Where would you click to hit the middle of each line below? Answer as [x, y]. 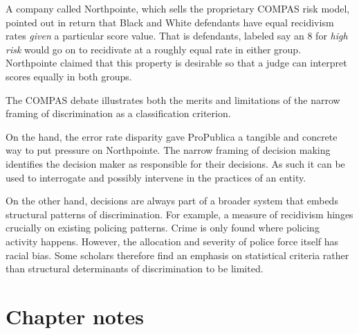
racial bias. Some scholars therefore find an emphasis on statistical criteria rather [177, 255]
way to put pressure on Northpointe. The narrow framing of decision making [168, 150]
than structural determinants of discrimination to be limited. [135, 269]
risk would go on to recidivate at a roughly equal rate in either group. [154, 49]
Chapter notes [75, 316]
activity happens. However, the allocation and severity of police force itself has [172, 241]
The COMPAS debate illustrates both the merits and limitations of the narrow [173, 99]
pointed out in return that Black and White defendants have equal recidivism [170, 22]
